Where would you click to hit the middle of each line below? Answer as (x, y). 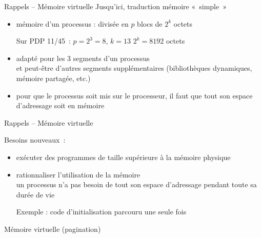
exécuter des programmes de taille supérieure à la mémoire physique (123, 157)
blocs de (150, 23)
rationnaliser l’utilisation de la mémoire (78, 174)
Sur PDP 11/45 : (43, 41)
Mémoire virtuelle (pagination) (53, 229)
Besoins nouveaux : (35, 140)
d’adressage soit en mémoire (60, 105)
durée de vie (35, 194)
